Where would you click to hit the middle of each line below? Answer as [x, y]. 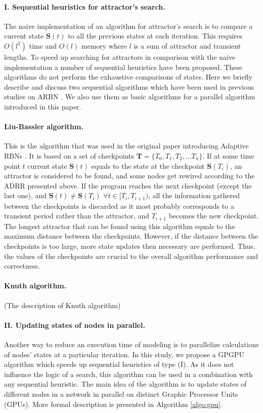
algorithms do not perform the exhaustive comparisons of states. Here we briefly [128, 77]
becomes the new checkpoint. [214, 216]
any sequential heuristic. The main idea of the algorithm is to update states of [125, 384]
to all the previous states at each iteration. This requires [155, 36]
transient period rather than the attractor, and [77, 216]
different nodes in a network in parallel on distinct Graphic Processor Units [121, 393]
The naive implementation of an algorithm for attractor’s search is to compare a [128, 26]
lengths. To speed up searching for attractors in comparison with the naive [120, 57]
